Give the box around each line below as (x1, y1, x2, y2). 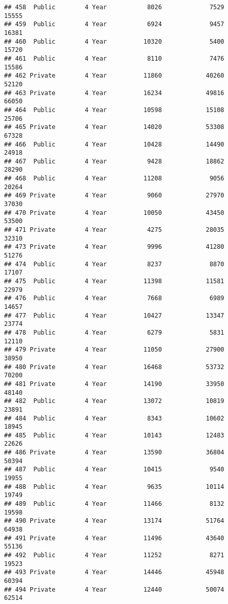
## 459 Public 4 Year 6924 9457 (4, 21, 224, 28)
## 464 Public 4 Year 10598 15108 (4, 106, 224, 114)
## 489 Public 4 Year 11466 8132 (4, 500, 224, 508)
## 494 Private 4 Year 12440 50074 (4, 585, 224, 593)
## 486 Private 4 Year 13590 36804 (4, 449, 224, 456)
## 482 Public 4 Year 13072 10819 (4, 397, 224, 405)
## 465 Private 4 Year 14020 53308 (4, 123, 224, 131)
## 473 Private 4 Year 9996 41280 (4, 243, 224, 251)
